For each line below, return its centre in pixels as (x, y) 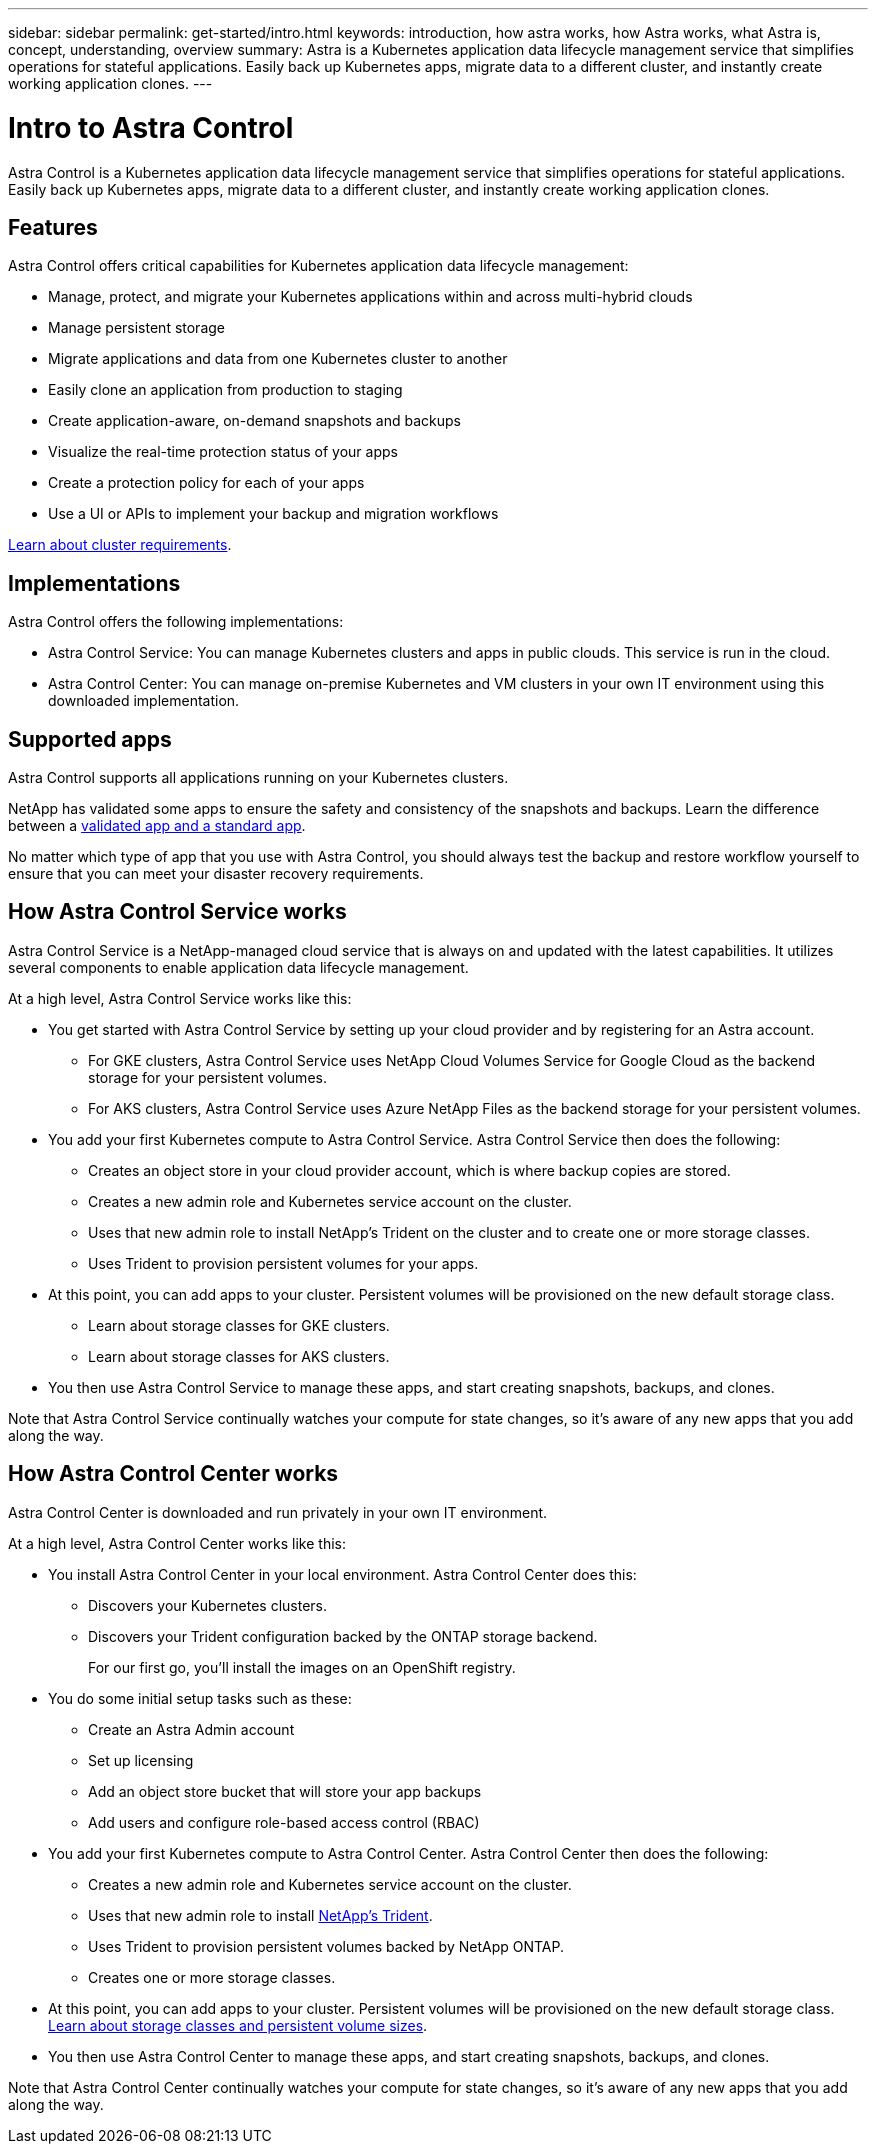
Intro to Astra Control (151, 127)
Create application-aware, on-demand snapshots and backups (254, 421)
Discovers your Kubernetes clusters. (207, 1605)
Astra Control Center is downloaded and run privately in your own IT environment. (278, 1512)
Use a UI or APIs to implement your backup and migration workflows (273, 514)
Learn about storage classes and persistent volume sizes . (238, 2025)
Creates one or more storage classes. (212, 1977)
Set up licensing (141, 1760)
